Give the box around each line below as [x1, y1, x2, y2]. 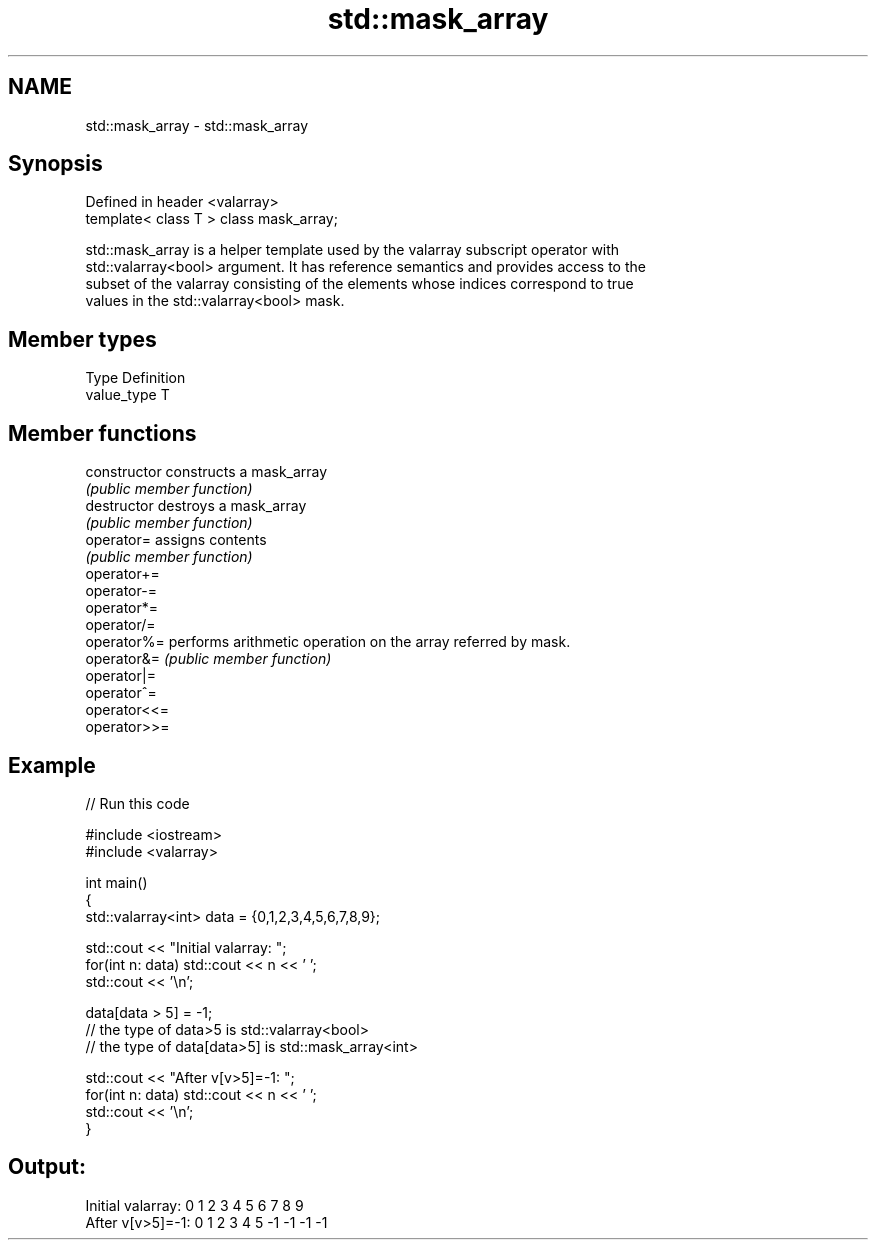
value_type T [85, 386, 170, 404]
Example [8, 752, 96, 778]
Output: [8, 1154, 86, 1180]
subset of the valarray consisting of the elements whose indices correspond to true [85, 275, 634, 293]
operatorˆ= [85, 684, 157, 702]
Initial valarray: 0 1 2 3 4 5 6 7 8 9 [85, 1196, 304, 1214]
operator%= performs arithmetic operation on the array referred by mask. [85, 633, 571, 651]
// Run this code [85, 794, 190, 812]
